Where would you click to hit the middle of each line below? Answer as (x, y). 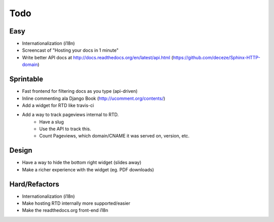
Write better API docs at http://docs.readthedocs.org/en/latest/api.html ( (98, 57)
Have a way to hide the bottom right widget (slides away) (82, 163)
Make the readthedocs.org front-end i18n (65, 210)
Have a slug (52, 122)
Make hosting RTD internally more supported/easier (76, 203)
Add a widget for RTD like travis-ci (58, 105)
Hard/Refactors (34, 184)
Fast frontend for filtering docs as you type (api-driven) (80, 91)
